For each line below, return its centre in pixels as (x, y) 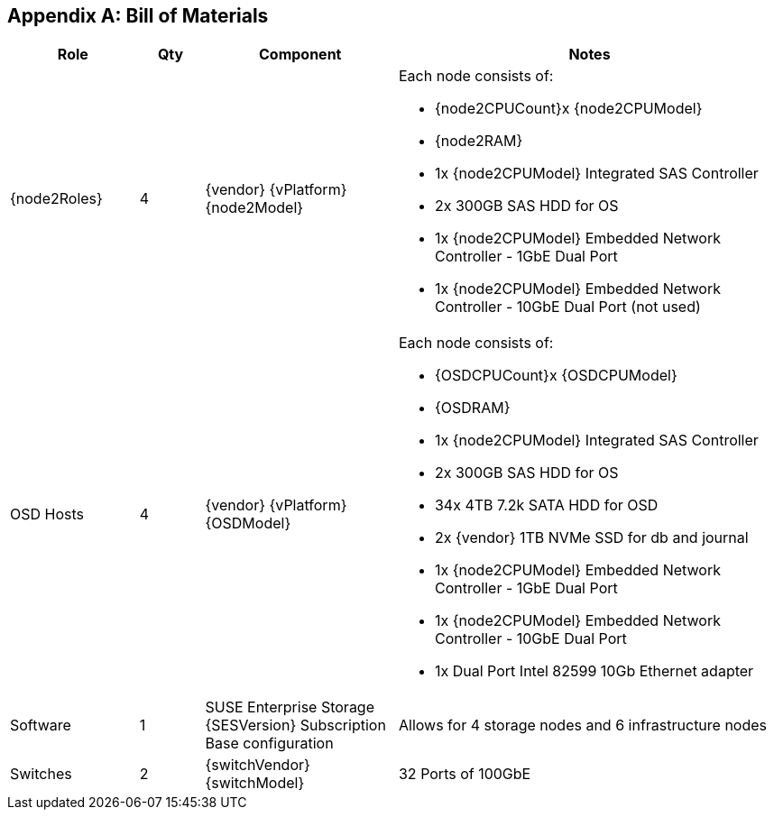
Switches (41, 774)
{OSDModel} (248, 523)
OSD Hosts (47, 514)
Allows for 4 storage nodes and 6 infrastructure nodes (583, 725)
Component (300, 55)
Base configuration (269, 744)
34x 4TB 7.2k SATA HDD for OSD (546, 505)
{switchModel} (255, 783)
